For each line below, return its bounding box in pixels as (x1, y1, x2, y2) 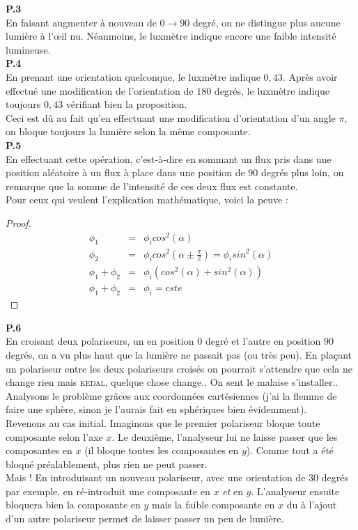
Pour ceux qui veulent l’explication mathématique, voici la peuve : (6, 192, 288, 207)
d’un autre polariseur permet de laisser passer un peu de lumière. (6, 511, 284, 526)
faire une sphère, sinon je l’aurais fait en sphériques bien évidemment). (6, 402, 307, 416)
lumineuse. (6, 42, 51, 56)
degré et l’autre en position (205, 334, 321, 348)
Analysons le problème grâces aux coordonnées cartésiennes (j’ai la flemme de (6, 388, 337, 403)
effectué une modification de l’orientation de (6, 83, 194, 98)
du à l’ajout (286, 497, 337, 512)
